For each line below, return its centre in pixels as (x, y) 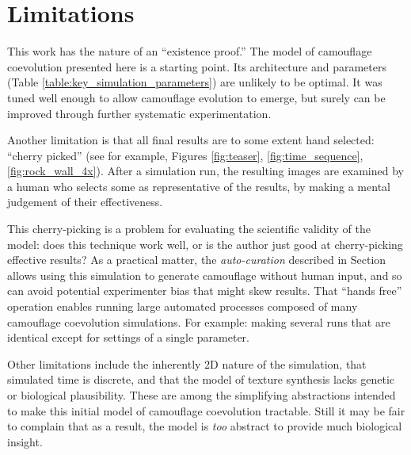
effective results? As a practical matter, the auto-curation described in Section (197, 260)
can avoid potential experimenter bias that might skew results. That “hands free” (205, 291)
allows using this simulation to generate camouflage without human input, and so (205, 275)
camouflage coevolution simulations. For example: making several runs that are (199, 321)
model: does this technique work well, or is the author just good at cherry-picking (205, 244)
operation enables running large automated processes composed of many (183, 306)
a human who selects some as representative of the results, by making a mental (199, 186)
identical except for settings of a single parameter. (128, 337)
